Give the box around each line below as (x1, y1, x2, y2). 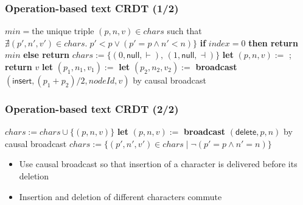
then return (248, 36, 298, 49)
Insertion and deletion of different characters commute (19, 190, 222, 203)
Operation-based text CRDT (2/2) (5, 101, 179, 116)
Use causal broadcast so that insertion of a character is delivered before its (19, 157, 298, 170)
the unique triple (32, 27, 94, 37)
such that (167, 24, 202, 37)
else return (23, 48, 69, 61)
